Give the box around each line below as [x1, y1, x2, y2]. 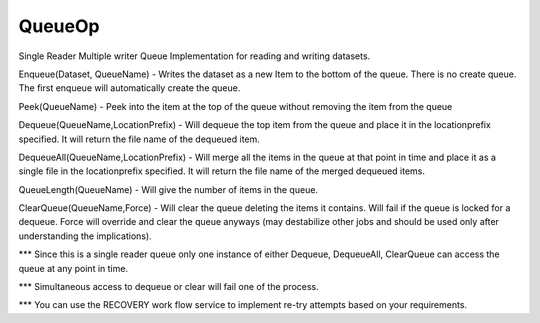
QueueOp [18, 15, 100, 37]
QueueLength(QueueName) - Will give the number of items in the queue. [18, 183, 319, 195]
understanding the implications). [18, 230, 152, 242]
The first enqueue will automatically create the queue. [18, 82, 241, 94]
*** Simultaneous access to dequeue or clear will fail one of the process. [18, 281, 319, 293]
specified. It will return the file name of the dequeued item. [18, 133, 260, 145]
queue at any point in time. [18, 262, 129, 274]
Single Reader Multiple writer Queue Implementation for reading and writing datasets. [18, 50, 371, 62]
